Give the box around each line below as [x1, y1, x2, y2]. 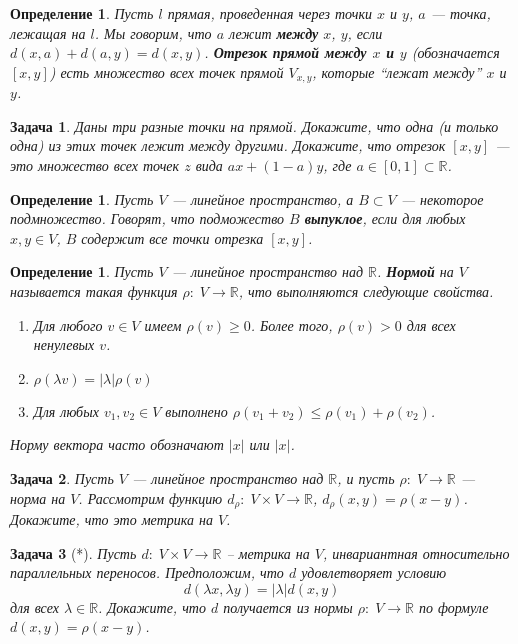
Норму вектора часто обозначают [10, 434, 224, 455]
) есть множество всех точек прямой [49, 61, 284, 82]
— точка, [430, 3, 491, 23]
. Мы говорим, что [94, 22, 212, 43]
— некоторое [400, 188, 484, 209]
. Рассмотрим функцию [78, 487, 223, 508]
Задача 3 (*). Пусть [10, 542, 137, 563]
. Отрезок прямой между [204, 42, 367, 63]
